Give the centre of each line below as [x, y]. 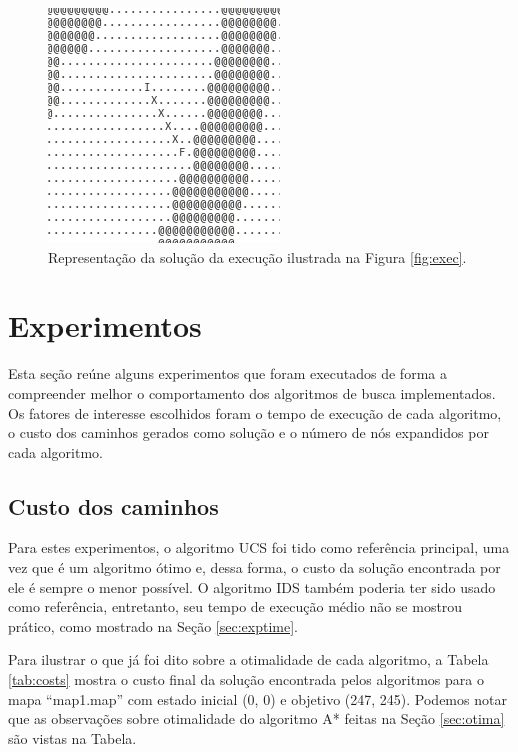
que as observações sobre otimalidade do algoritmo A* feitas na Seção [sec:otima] [256, 718]
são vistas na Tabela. [72, 737]
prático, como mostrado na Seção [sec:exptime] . [153, 625]
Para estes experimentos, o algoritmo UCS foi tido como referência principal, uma [259, 547]
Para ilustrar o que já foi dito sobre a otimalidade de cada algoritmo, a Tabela [248, 659]
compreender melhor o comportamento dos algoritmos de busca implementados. [252, 392]
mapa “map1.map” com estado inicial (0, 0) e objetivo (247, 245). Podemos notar [257, 698]
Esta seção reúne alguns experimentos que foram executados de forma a [227, 373]
